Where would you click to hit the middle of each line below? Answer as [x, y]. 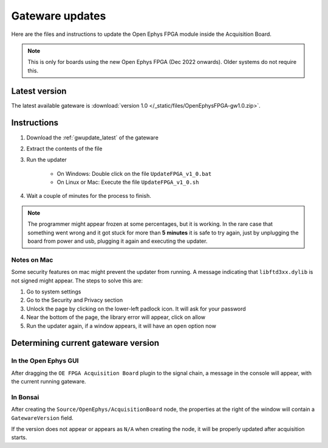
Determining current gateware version [85, 343]
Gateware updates [59, 16]
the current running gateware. [49, 382]
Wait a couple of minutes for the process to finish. [89, 196]
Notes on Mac [32, 260]
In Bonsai [25, 397]
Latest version [39, 91]
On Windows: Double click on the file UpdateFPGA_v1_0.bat [134, 173]
